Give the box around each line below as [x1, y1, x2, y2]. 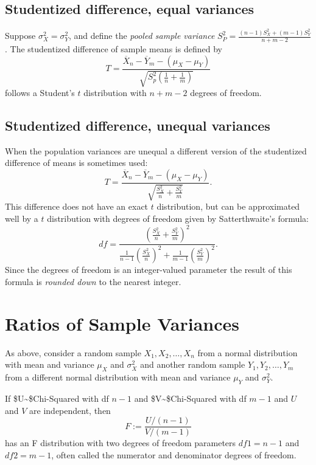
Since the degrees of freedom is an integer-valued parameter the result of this [5, 263, 292, 276]
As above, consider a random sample [5, 346, 141, 359]
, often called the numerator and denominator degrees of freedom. [51, 448, 297, 461]
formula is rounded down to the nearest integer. [5, 275, 181, 288]
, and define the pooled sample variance [68, 29, 215, 42]
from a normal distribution [197, 346, 298, 359]
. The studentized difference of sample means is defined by [5, 42, 222, 55]
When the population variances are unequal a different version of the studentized [5, 144, 307, 157]
